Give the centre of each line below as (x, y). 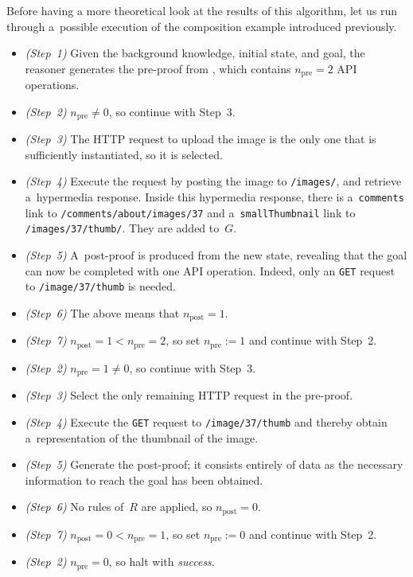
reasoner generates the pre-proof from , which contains (158, 68)
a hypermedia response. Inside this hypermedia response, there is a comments (214, 197)
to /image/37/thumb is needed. (100, 286)
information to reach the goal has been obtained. (144, 480)
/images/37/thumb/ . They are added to (122, 228)
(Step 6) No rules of (74, 507)
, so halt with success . (162, 561)
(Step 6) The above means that (102, 313)
